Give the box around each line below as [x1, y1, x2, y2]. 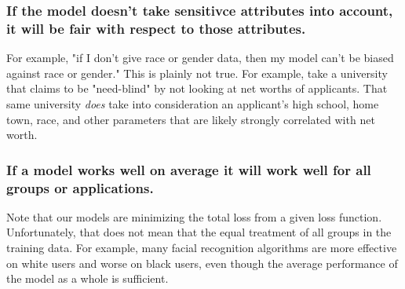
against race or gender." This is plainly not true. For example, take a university [6, 64, 388, 81]
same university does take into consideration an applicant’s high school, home [6, 95, 379, 112]
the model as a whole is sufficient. [6, 270, 169, 287]
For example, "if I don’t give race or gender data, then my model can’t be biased [6, 49, 394, 66]
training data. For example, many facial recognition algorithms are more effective [6, 240, 397, 256]
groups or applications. [6, 177, 154, 197]
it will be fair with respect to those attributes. [6, 18, 306, 38]
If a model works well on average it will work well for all [6, 159, 371, 179]
